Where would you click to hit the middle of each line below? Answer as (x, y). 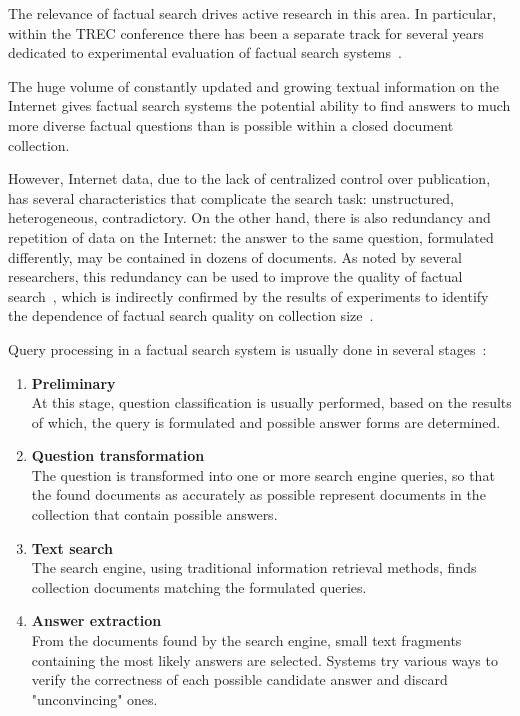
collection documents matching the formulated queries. (199, 586)
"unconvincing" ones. (94, 698)
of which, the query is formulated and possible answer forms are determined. (266, 421)
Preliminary (73, 382)
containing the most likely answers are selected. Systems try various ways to (264, 659)
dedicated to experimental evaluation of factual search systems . (205, 52)
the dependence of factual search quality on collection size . (191, 315)
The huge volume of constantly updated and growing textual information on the (253, 85)
